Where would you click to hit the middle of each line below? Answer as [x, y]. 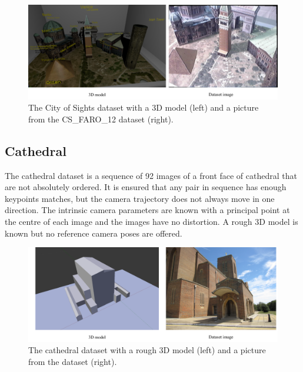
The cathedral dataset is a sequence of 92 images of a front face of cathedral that [151, 175]
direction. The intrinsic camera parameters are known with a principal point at [147, 210]
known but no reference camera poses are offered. [94, 233]
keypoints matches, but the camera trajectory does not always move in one [140, 198]
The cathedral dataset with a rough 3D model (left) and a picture [147, 350]
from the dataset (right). [73, 362]
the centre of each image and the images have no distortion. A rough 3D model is [151, 222]
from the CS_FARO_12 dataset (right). [101, 119]
